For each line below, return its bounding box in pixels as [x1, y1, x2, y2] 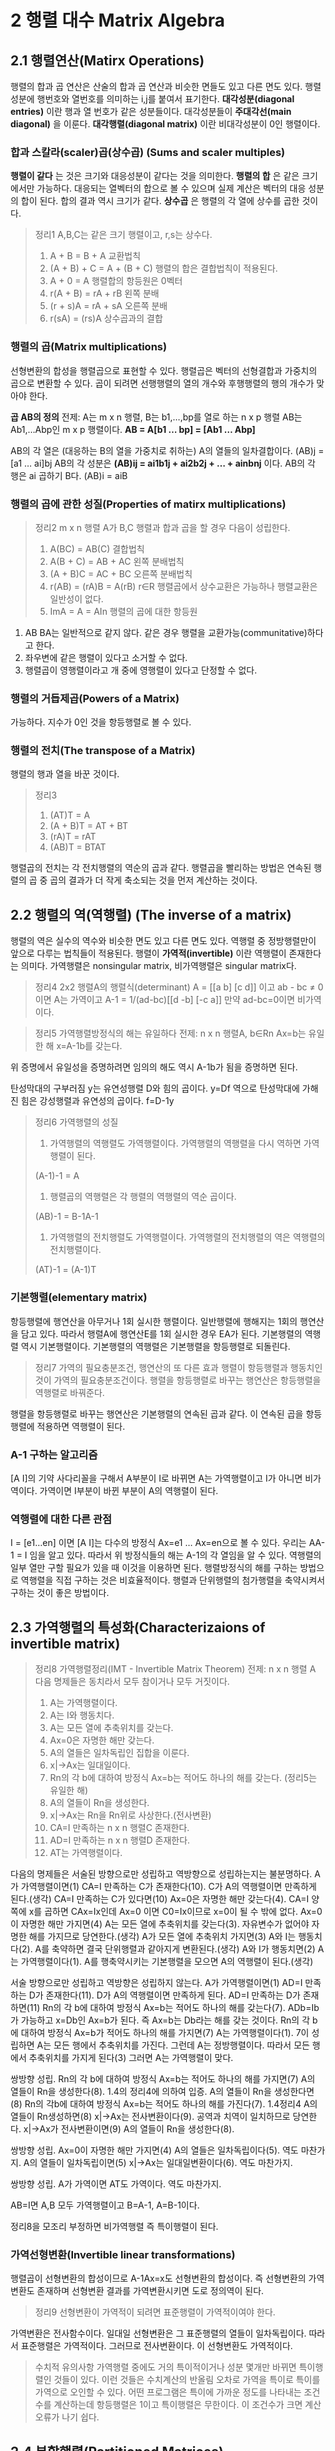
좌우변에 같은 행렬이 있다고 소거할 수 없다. [24, 651, 188, 663]
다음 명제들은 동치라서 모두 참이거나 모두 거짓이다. [34, 1676, 230, 1687]
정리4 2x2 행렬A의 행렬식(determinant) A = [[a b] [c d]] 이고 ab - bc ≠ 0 [34, 981, 324, 993]
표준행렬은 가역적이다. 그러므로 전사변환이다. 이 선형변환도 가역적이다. [20, 2340, 293, 2352]
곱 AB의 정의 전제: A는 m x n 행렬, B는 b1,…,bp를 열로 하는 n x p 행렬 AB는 [10, 411, 303, 423]
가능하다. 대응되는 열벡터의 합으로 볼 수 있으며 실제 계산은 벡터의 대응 [36, 182, 307, 195]
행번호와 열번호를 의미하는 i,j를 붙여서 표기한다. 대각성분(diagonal [36, 93, 295, 105]
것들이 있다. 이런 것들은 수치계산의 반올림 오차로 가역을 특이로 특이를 [53, 2374, 321, 2386]
